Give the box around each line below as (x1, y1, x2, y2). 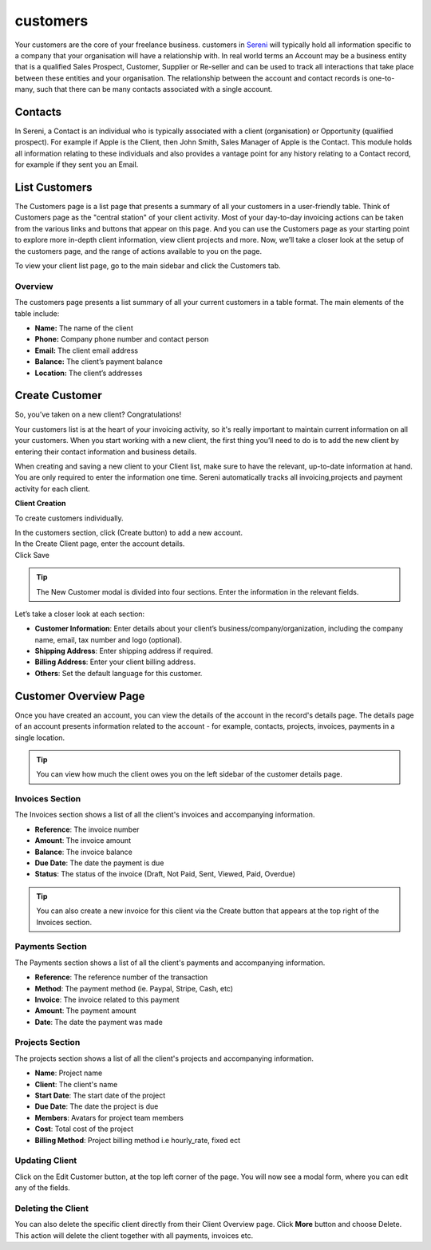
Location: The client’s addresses (34, 368, 143, 378)
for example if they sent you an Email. (14, 160, 139, 169)
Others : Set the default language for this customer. (34, 668, 203, 678)
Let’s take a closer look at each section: (14, 609, 145, 619)
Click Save (14, 550, 50, 560)
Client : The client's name (34, 1079, 118, 1089)
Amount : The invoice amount (34, 836, 132, 845)
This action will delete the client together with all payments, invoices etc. (14, 1230, 254, 1240)
